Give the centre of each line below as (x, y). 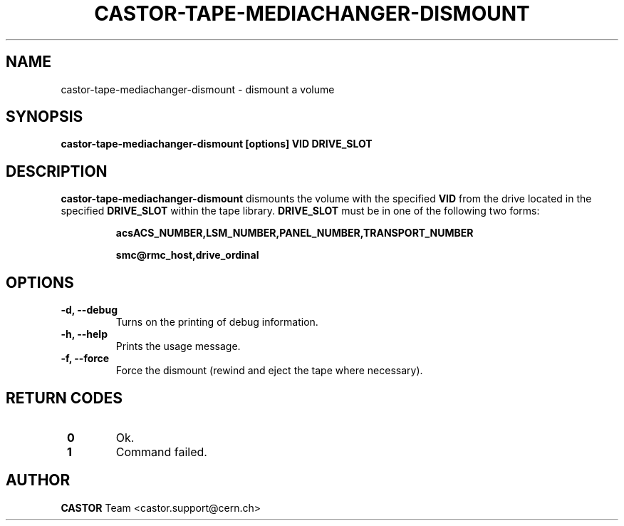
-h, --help (84, 334)
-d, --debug (89, 310)
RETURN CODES (64, 398)
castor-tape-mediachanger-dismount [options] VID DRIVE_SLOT (217, 144)
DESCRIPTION (57, 171)
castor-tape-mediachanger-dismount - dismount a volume (198, 89)
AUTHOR (38, 480)
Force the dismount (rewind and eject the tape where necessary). (269, 371)
